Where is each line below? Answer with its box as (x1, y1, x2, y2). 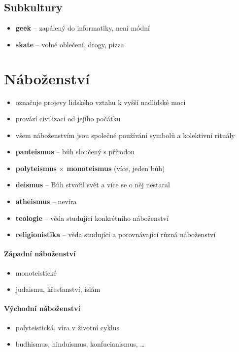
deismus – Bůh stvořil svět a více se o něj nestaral (15, 179, 170, 190)
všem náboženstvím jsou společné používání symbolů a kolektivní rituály (15, 130, 235, 140)
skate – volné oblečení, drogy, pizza (15, 39, 124, 49)
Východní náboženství (4, 303, 80, 314)
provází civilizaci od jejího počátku (15, 113, 121, 124)
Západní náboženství (4, 248, 76, 259)
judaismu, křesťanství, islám (15, 284, 101, 294)
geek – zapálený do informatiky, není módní (15, 23, 150, 33)
